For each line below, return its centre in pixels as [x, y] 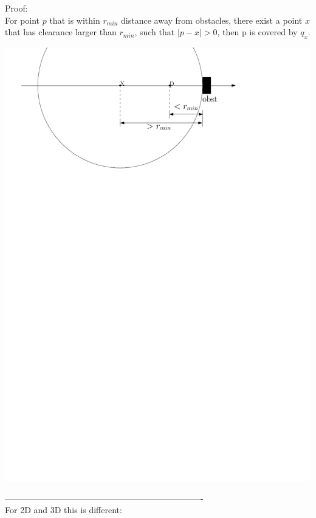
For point [22, 20]
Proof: [16, 8]
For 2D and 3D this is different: [64, 510]
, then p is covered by [257, 32]
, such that [155, 32]
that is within [75, 20]
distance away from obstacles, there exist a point [212, 20]
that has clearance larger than [61, 32]
